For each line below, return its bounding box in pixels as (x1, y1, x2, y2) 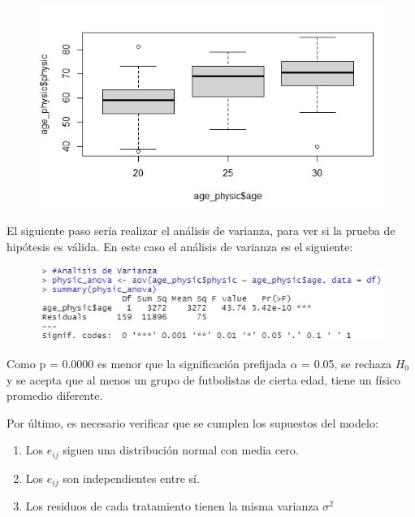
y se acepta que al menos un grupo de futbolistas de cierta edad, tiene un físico (6, 371, 401, 388)
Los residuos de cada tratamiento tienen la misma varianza (25, 497, 319, 515)
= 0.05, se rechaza (301, 354, 392, 371)
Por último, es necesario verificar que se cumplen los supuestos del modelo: (6, 414, 378, 431)
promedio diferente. (6, 387, 103, 404)
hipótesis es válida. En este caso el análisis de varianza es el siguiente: (6, 237, 353, 254)
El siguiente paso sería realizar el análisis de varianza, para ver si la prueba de (6, 222, 396, 239)
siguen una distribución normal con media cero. (63, 441, 299, 458)
